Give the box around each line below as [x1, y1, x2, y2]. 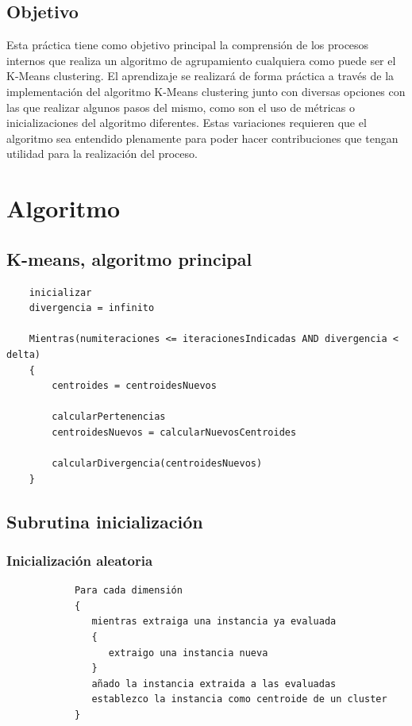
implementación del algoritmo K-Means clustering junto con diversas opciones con [6, 83, 406, 99]
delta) [6, 348, 40, 360]
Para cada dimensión [74, 585, 183, 597]
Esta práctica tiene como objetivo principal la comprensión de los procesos [6, 36, 369, 53]
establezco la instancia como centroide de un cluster [91, 693, 387, 705]
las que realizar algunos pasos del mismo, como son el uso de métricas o [6, 98, 355, 115]
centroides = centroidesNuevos [52, 380, 217, 392]
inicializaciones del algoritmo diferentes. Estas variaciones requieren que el [6, 114, 367, 131]
